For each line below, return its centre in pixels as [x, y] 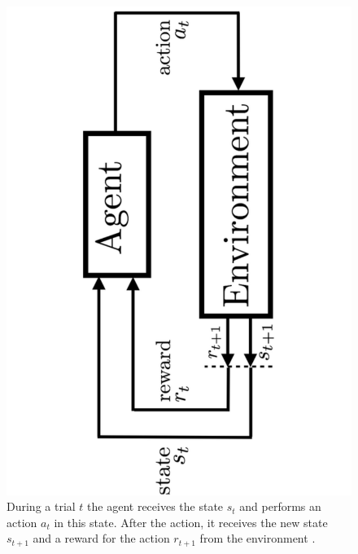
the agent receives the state [155, 506]
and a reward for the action [101, 538]
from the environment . [258, 538]
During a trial [41, 506]
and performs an [280, 506]
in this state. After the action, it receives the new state [191, 522]
